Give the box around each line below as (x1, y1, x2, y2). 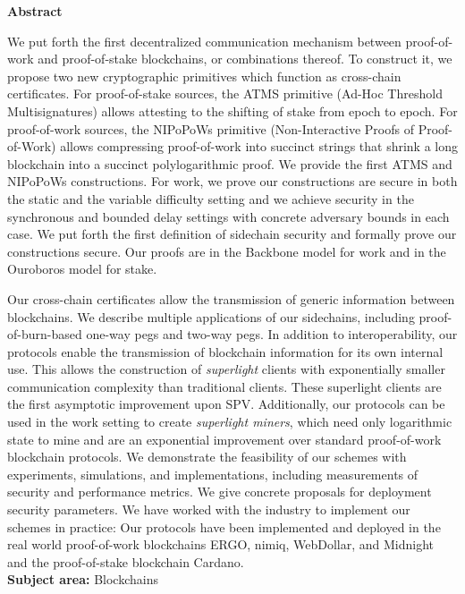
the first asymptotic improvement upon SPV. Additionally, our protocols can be (7, 395, 445, 413)
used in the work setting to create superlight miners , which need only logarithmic (7, 412, 452, 431)
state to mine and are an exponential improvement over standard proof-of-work (7, 429, 442, 448)
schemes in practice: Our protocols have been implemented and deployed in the (7, 517, 441, 536)
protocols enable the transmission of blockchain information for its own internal (7, 342, 444, 361)
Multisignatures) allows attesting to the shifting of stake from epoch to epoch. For (7, 101, 458, 120)
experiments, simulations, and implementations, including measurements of (7, 464, 418, 483)
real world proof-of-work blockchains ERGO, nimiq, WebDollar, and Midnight (7, 535, 435, 554)
